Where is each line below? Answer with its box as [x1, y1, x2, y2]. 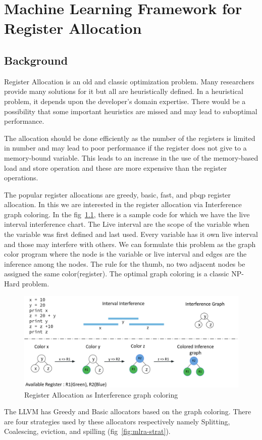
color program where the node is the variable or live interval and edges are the [4, 249, 247, 259]
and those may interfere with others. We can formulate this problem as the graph [4, 238, 256, 249]
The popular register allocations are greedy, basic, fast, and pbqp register [4, 189, 231, 200]
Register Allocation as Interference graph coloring [24, 389, 178, 400]
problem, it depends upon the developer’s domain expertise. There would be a [4, 95, 246, 106]
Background [4, 52, 68, 68]
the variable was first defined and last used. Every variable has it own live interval [4, 229, 258, 239]
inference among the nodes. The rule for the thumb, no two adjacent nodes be [4, 258, 245, 269]
